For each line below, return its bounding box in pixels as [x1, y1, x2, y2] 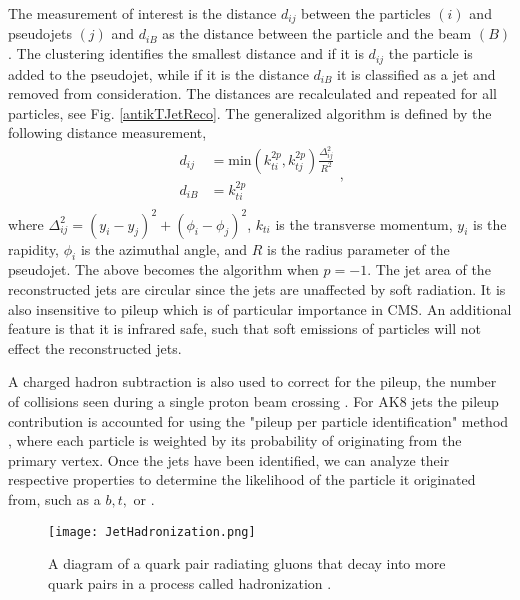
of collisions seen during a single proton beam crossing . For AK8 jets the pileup [8, 390, 499, 411]
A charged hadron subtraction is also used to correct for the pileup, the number [8, 371, 497, 392]
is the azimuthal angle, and [80, 238, 248, 259]
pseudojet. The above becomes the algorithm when [8, 259, 319, 280]
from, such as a [8, 488, 101, 509]
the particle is [388, 43, 473, 64]
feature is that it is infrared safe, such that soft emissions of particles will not [8, 318, 481, 339]
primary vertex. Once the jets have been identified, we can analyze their [8, 449, 450, 470]
